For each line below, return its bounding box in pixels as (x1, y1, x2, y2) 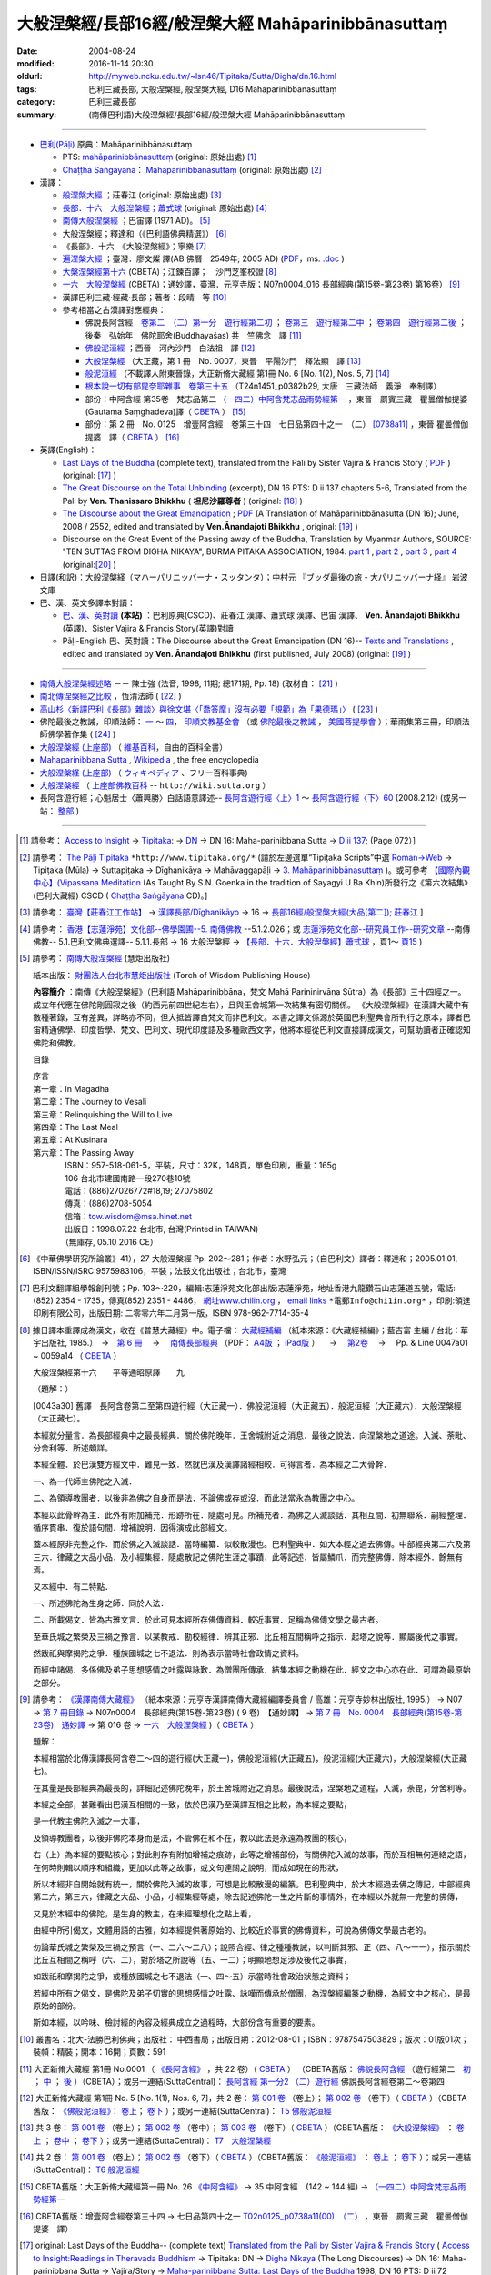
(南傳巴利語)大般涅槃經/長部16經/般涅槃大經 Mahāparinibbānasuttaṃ (88, 109, 346, 120)
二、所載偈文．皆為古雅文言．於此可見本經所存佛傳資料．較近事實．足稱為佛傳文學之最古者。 (33, 1614, 384, 1625)
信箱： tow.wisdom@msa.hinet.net (65, 1210, 193, 1221)
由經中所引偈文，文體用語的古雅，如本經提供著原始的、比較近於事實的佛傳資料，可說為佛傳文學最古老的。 (33, 1925, 432, 1936)
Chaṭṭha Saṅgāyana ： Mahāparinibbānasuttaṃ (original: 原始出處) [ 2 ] (62, 164, 323, 175)
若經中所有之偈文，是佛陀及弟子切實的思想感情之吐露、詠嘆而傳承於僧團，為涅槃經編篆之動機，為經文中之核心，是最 (33, 1987, 472, 1998)
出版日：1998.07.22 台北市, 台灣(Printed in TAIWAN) (65, 1224, 259, 1235)
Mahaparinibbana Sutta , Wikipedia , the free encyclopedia (39, 754, 259, 765)
